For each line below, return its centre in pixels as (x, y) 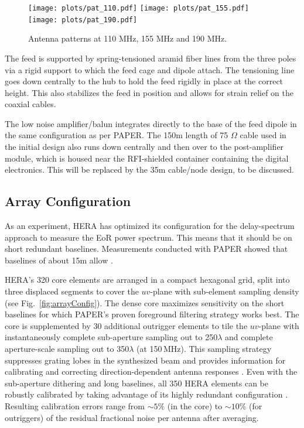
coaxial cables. (30, 104)
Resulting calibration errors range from (75, 405)
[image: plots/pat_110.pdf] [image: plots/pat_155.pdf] (139, 8)
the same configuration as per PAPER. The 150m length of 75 (117, 135)
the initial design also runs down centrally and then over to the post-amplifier (144, 147)
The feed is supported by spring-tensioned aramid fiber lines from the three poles (151, 58)
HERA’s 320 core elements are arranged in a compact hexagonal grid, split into (147, 280)
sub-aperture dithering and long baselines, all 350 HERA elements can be (136, 383)
